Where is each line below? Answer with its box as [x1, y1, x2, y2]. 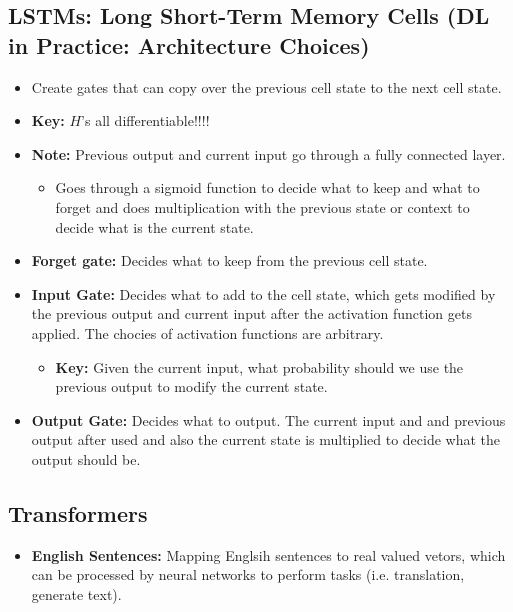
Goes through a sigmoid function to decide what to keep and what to [55, 177, 480, 198]
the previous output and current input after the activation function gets [31, 303, 472, 324]
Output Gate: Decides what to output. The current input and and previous [31, 409, 506, 430]
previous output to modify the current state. [55, 376, 328, 397]
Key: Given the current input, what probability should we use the [55, 356, 464, 377]
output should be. [31, 448, 141, 469]
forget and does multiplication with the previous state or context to [55, 196, 470, 217]
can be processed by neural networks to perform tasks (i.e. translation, [31, 564, 465, 585]
